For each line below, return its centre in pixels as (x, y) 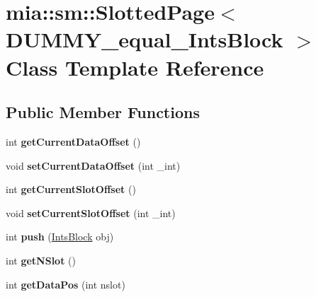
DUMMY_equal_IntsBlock (145, 39)
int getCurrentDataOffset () (73, 141)
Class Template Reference (135, 67)
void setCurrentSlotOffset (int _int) (91, 212)
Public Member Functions (103, 112)
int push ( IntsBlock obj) (60, 237)
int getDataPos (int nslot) (66, 284)
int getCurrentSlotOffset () (71, 189)
